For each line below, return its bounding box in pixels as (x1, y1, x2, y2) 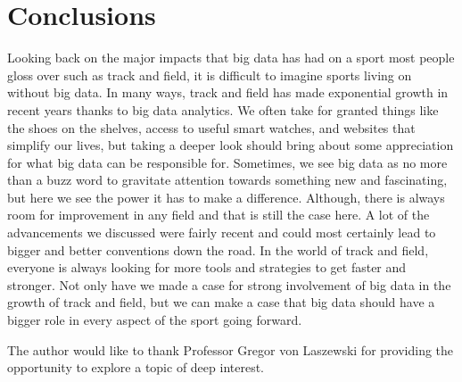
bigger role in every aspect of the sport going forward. (7, 311, 302, 329)
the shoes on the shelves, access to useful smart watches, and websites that (7, 118, 416, 137)
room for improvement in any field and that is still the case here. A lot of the (7, 205, 430, 224)
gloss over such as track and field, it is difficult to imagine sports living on (7, 65, 412, 84)
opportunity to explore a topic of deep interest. (7, 358, 264, 377)
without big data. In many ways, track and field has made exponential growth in (7, 83, 449, 102)
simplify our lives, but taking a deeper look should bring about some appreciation (7, 136, 454, 154)
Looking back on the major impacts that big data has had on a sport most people (7, 48, 455, 67)
